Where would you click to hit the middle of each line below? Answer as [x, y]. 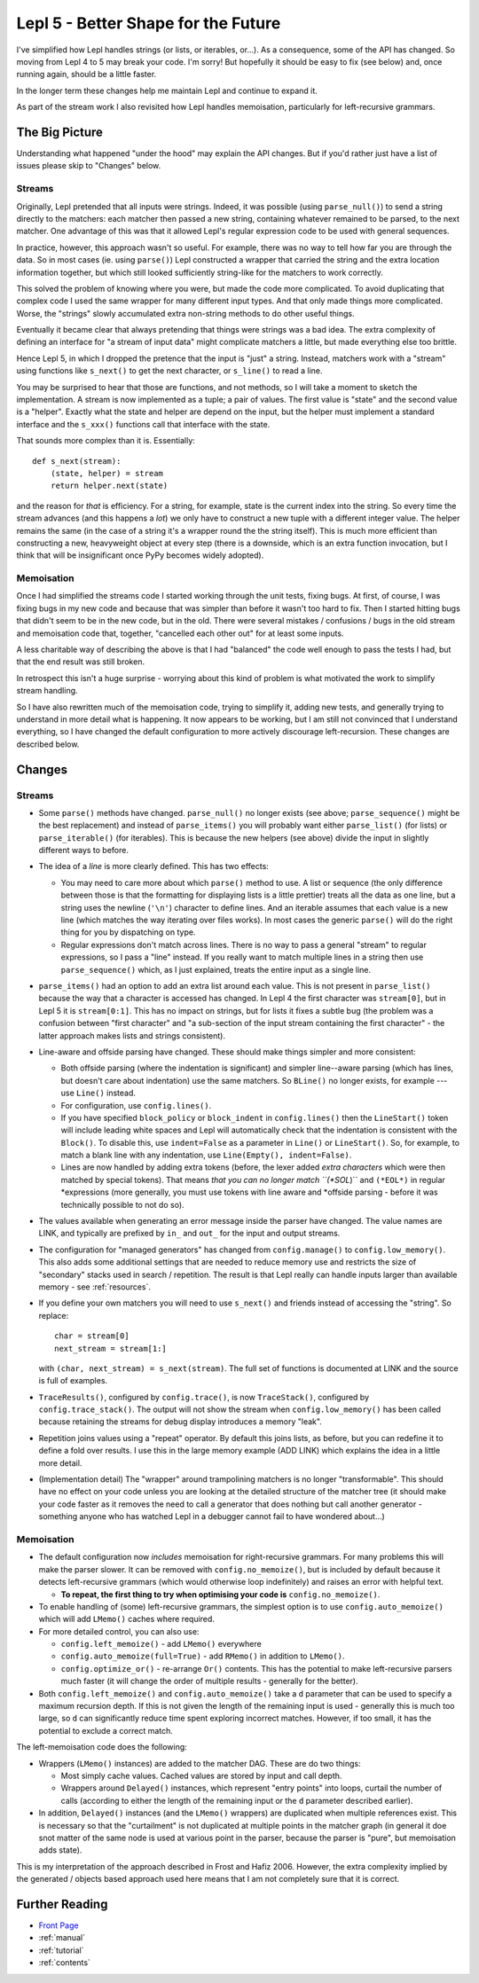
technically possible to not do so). [123, 1204]
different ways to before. [83, 850]
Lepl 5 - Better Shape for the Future [149, 23]
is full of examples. [73, 1381]
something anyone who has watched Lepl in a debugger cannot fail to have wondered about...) [212, 1517]
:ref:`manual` [62, 1938]
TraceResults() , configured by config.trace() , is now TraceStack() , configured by [204, 1397]
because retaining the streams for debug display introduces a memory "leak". [181, 1422]
